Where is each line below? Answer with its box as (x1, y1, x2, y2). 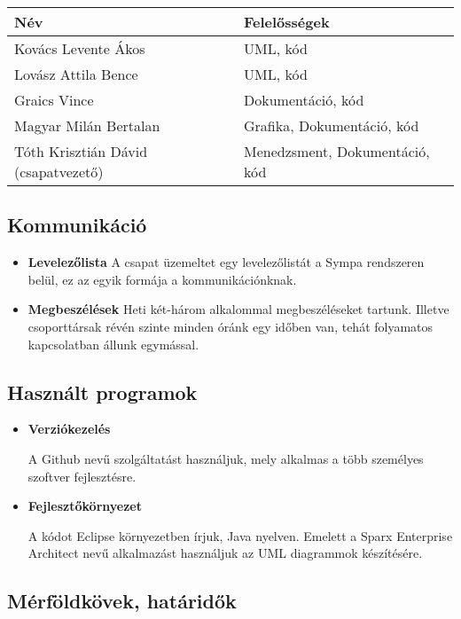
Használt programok (7, 378, 198, 405)
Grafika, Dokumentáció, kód (244, 115, 419, 136)
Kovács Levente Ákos (14, 38, 145, 59)
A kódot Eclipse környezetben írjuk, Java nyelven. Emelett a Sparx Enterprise (27, 526, 453, 545)
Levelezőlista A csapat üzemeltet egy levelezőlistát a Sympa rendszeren (27, 253, 425, 271)
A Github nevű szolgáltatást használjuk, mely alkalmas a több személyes (27, 449, 424, 467)
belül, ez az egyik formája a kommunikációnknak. (27, 270, 297, 288)
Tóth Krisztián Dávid (14, 141, 148, 161)
